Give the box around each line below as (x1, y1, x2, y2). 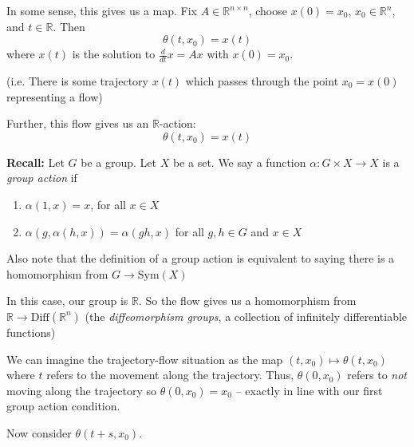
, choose (248, 2, 287, 18)
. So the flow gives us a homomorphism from (138, 292, 357, 309)
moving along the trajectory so (6, 382, 156, 398)
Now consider (6, 424, 72, 441)
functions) (6, 323, 56, 340)
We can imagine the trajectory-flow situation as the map (6, 350, 283, 367)
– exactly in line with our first (235, 382, 383, 398)
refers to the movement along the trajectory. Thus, (46, 366, 294, 383)
